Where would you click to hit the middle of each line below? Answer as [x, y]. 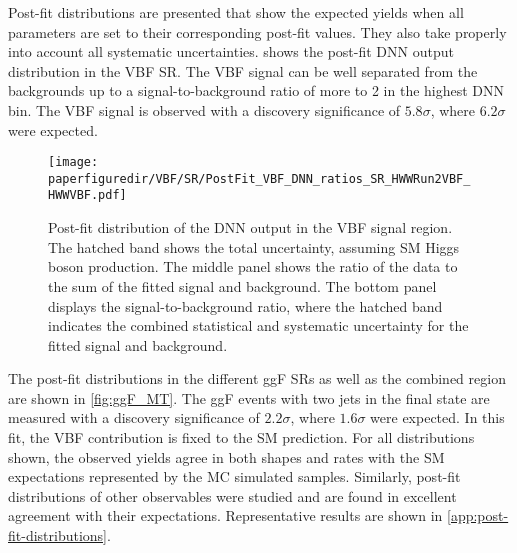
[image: [73, 162]
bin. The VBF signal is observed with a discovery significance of [204, 109]
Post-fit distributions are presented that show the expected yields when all [236, 12]
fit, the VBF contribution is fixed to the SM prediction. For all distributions [241, 437]
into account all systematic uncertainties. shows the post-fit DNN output [231, 51]
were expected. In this [437, 417]
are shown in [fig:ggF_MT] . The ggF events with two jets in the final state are [249, 397]
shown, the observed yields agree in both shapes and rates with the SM [226, 456]
